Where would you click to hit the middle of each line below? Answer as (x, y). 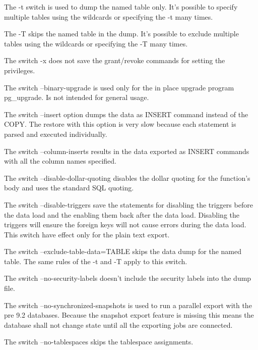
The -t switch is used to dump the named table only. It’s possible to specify (121, 7)
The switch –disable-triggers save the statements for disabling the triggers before (128, 204)
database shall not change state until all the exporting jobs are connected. (118, 324)
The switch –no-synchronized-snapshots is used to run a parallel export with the (128, 305)
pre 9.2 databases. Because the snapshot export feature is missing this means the (129, 315)
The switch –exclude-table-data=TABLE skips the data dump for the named (123, 251)
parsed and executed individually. (56, 134)
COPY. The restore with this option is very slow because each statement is (120, 124)
